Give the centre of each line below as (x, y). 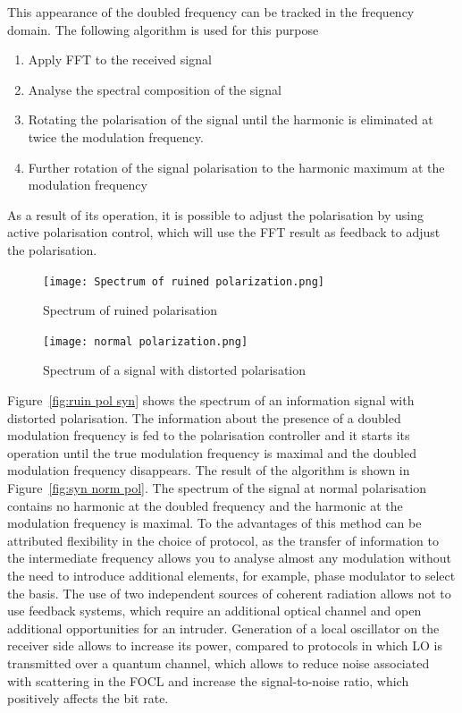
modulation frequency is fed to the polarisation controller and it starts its (209, 435)
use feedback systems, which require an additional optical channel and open (214, 611)
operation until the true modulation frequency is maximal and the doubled (212, 452)
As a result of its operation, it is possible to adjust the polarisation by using (215, 214)
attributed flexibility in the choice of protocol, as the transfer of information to (223, 540)
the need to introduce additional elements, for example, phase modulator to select (231, 575)
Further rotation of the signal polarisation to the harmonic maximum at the (236, 167)
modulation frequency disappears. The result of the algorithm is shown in (209, 470)
